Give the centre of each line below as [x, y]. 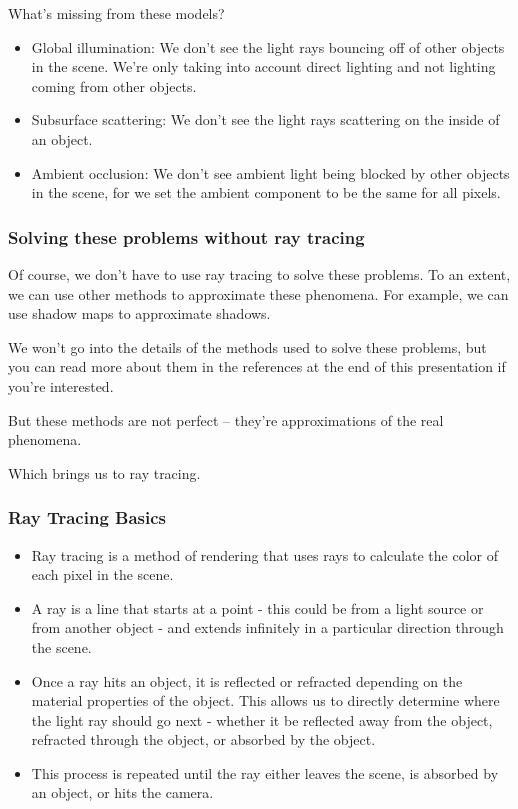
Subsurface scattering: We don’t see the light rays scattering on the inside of [265, 119]
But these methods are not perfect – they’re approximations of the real [226, 419]
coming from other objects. [114, 85]
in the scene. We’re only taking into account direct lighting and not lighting [263, 66]
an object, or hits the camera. [122, 792]
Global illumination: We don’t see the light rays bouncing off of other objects [268, 46]
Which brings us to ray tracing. [104, 472]
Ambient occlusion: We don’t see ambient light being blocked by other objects [270, 172]
